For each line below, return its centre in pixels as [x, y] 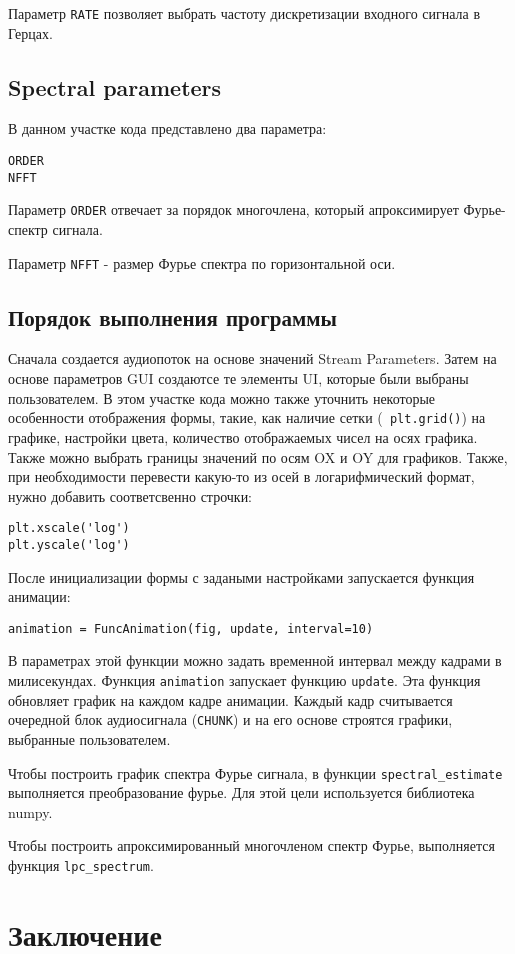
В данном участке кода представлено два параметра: [167, 128]
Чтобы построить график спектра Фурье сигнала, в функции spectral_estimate [255, 772]
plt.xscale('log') [69, 528]
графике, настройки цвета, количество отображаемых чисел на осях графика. [243, 436]
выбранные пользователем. [89, 738]
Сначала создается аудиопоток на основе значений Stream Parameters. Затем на [252, 358]
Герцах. [30, 32]
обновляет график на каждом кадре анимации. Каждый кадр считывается [230, 699]
